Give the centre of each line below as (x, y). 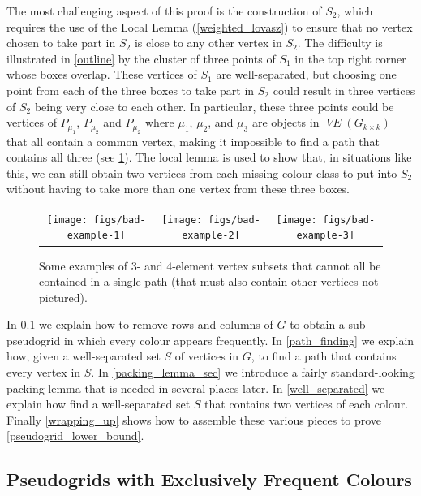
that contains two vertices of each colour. (307, 404)
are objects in (286, 122)
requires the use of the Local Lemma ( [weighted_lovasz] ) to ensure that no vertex (210, 26)
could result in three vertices (344, 90)
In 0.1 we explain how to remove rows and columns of (140, 324)
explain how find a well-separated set (99, 404)
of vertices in (207, 356)
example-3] (326, 236)
